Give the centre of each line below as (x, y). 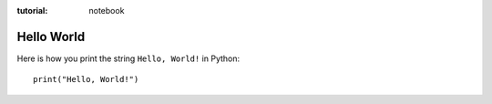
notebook (107, 10)
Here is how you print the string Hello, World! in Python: (128, 58)
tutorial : (32, 10)
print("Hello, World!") (86, 79)
